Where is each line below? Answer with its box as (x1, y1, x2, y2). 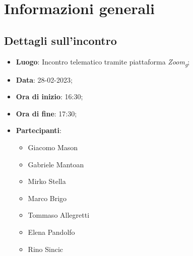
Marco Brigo (28, 193, 67, 203)
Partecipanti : (16, 125, 61, 136)
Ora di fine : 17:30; (16, 108, 77, 118)
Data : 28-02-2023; (16, 74, 73, 85)
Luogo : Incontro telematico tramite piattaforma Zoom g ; (16, 56, 190, 68)
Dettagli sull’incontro (4, 32, 117, 48)
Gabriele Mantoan (28, 159, 84, 169)
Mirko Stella (28, 176, 66, 186)
